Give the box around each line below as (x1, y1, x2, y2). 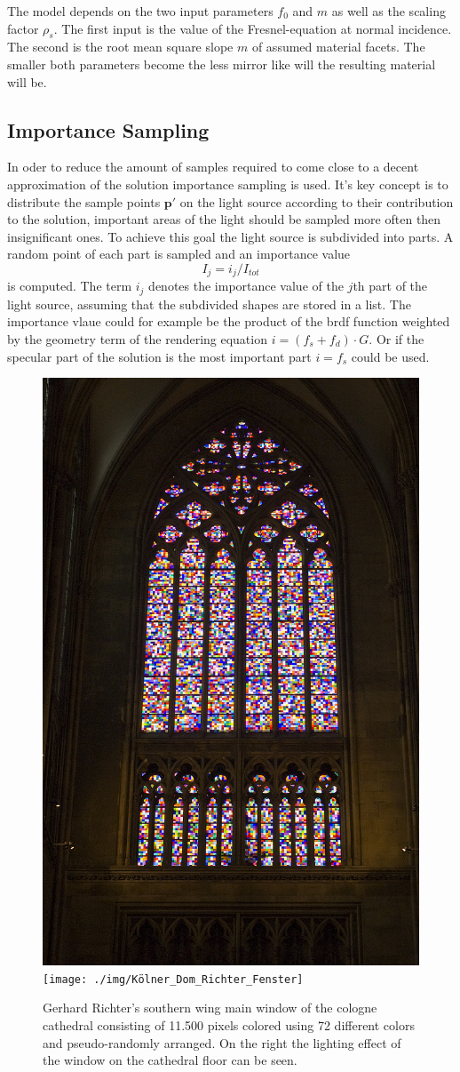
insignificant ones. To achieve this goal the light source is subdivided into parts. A (7, 227, 454, 245)
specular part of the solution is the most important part (7, 347, 312, 365)
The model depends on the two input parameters (7, 2, 274, 20)
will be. (7, 72, 47, 91)
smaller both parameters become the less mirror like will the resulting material (7, 54, 436, 73)
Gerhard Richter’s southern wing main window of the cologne (43, 998, 377, 1017)
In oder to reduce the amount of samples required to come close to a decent (7, 157, 419, 176)
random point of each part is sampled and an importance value (7, 244, 351, 263)
